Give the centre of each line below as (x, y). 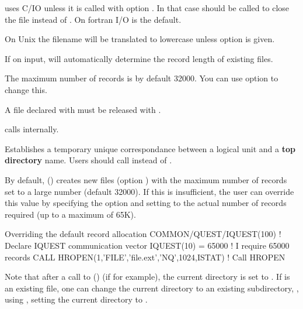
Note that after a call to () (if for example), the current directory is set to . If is (147, 277)
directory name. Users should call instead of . (88, 160)
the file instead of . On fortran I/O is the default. (93, 19)
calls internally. (32, 129)
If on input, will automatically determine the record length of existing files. (139, 58)
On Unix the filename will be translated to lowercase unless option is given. (140, 39)
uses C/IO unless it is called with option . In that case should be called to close (147, 8)
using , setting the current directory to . (76, 299)
